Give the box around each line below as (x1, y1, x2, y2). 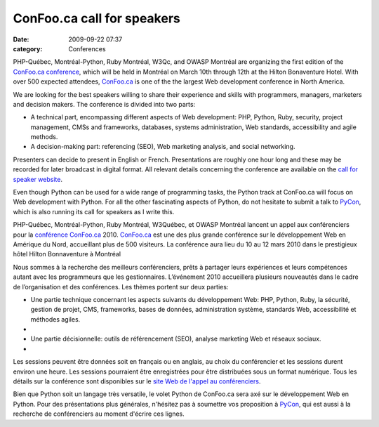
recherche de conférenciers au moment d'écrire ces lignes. (13, 409, 185, 418)
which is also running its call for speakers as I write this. (13, 207, 175, 216)
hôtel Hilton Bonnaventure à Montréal (13, 250, 121, 258)
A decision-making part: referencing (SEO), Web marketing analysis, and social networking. (30, 143, 295, 151)
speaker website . (13, 175, 63, 183)
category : (13, 44, 43, 53)
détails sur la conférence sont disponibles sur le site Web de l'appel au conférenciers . (13, 377, 261, 386)
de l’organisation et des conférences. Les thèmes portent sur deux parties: (13, 282, 229, 291)
